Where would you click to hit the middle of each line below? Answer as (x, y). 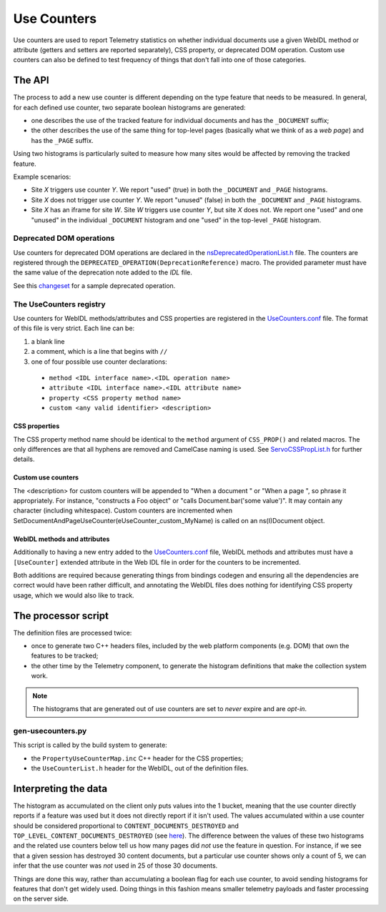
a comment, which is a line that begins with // (99, 352)
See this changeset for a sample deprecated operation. (94, 285)
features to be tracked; (65, 656)
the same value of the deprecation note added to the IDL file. (103, 272)
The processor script (61, 616)
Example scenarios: (42, 177)
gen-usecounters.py (50, 730)
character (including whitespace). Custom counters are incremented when (123, 510)
